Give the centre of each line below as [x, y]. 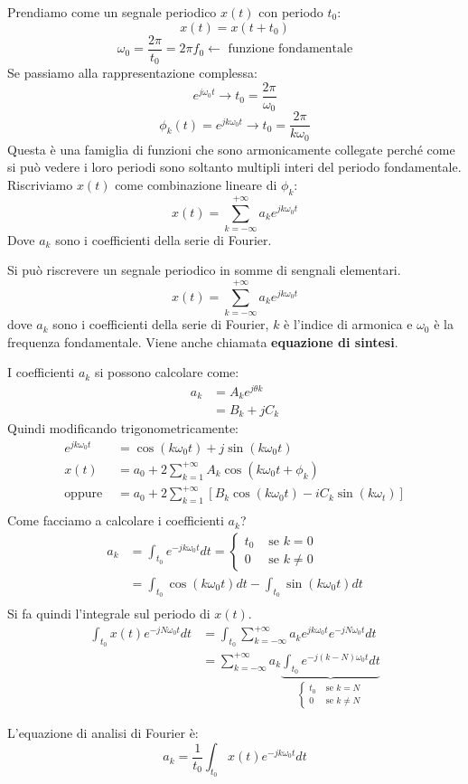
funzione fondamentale [290, 49]
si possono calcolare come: [167, 372]
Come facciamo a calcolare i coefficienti [116, 520]
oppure [84, 494]
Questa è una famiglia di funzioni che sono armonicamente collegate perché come [231, 149]
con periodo [291, 12]
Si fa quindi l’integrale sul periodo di [109, 613]
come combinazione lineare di [196, 184]
